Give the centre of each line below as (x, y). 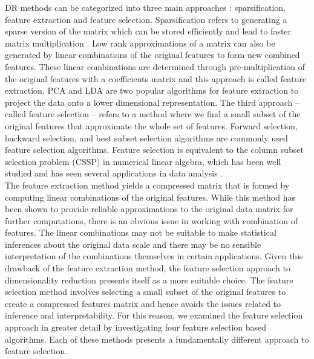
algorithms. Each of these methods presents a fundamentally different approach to (157, 339)
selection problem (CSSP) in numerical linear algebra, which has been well (143, 161)
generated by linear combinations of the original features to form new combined (152, 55)
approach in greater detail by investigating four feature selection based (136, 327)
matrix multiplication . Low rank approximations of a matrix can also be (140, 43)
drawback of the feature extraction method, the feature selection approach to (148, 268)
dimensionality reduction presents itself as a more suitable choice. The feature (149, 280)
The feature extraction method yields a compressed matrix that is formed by (147, 185)
